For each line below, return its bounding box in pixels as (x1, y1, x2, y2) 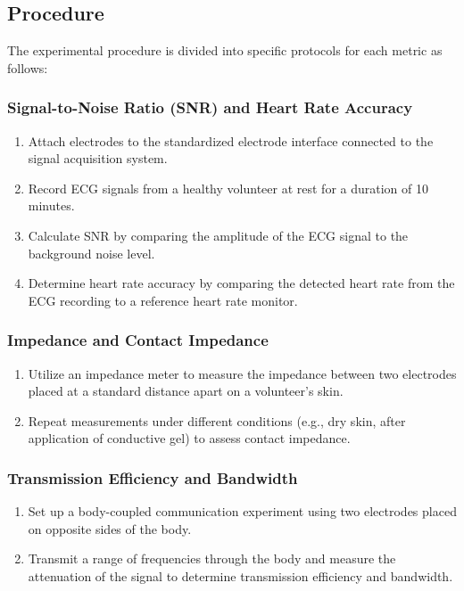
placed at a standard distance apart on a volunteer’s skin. (28, 382, 344, 400)
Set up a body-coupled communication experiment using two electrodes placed (28, 502, 457, 521)
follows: (7, 58, 48, 77)
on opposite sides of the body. (28, 519, 192, 538)
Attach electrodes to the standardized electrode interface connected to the (28, 131, 434, 150)
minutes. (28, 196, 75, 215)
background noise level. (28, 243, 155, 262)
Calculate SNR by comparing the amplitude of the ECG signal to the (28, 226, 409, 244)
